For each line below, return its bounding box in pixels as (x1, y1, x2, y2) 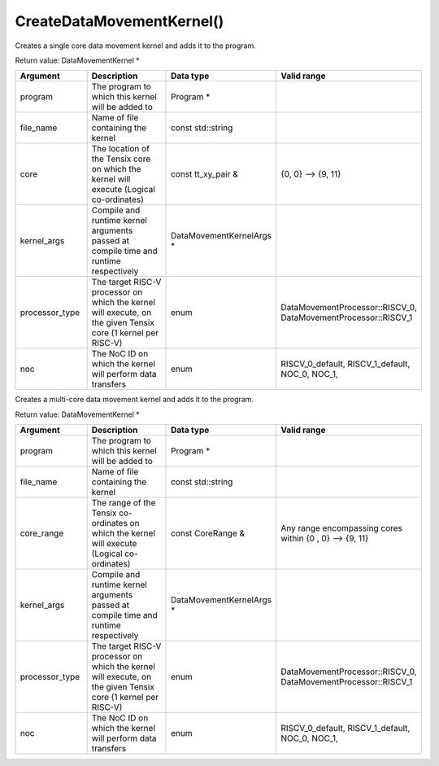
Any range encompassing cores (280, 523, 402, 534)
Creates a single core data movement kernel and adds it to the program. (15, 41, 256, 50)
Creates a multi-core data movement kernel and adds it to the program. (15, 395, 254, 405)
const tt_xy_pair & (171, 169, 239, 180)
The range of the (91, 497, 156, 509)
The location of (91, 143, 150, 155)
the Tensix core (91, 153, 151, 164)
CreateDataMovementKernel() (15, 12, 224, 30)
